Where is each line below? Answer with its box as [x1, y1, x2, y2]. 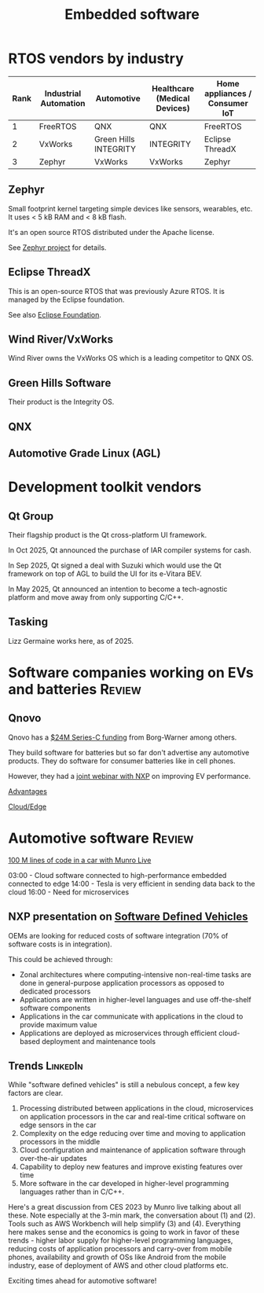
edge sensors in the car [19, 1120, 97, 1130]
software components [19, 1003, 91, 1012]
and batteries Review [8, 680, 141, 698]
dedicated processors [19, 986, 91, 996]
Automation [40, 97, 86, 108]
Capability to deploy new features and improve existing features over [19, 1162, 244, 1172]
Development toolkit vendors [8, 478, 202, 496]
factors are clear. [8, 1089, 64, 1098]
